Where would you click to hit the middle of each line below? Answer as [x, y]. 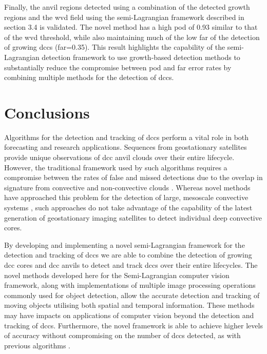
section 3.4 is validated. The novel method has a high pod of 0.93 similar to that [131, 27]
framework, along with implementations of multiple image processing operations [130, 285]
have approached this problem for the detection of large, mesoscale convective [126, 197]
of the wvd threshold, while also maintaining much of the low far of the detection [132, 37]
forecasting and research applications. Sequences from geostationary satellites [126, 147]
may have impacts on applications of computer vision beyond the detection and [129, 315]
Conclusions [47, 112]
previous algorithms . [37, 345]
